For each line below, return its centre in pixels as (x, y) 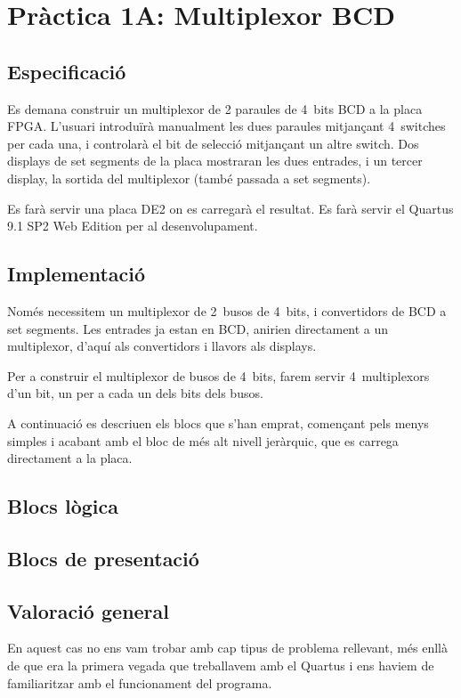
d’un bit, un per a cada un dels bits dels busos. (135, 393)
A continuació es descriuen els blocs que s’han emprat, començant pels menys (218, 422)
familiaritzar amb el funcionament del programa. (140, 682)
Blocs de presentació (103, 558)
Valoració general (89, 610)
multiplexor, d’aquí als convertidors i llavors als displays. (162, 346)
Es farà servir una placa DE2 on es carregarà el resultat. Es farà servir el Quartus (230, 208)
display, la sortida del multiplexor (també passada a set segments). (189, 178)
